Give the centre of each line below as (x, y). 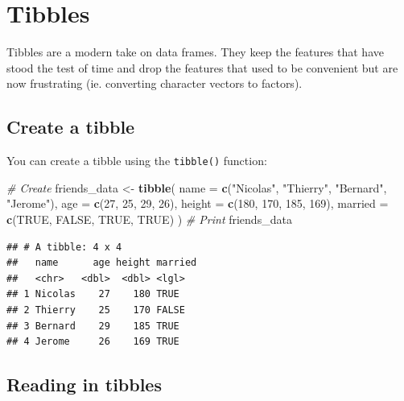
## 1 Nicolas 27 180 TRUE (93, 294)
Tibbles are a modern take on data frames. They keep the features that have (195, 52)
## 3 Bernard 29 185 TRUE (93, 326)
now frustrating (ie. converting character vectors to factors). (155, 83)
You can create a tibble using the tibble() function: (137, 161)
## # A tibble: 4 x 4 (64, 247)
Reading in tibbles (84, 384)
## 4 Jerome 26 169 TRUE (93, 342)
